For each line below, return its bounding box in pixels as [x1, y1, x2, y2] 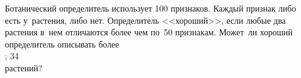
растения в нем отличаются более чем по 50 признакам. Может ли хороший [5, 26, 293, 38]
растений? [5, 61, 42, 74]
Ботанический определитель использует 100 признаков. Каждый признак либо [5, 2, 296, 14]
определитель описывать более [5, 37, 120, 50]
